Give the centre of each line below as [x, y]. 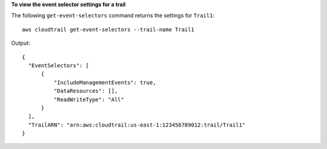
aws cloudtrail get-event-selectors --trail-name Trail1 [108, 29]
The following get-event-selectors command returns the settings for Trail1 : [113, 16]
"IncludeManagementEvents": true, [105, 82]
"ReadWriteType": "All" [89, 99]
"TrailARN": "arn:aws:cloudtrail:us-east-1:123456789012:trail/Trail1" [137, 125]
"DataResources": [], [86, 91]
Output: [21, 43]
